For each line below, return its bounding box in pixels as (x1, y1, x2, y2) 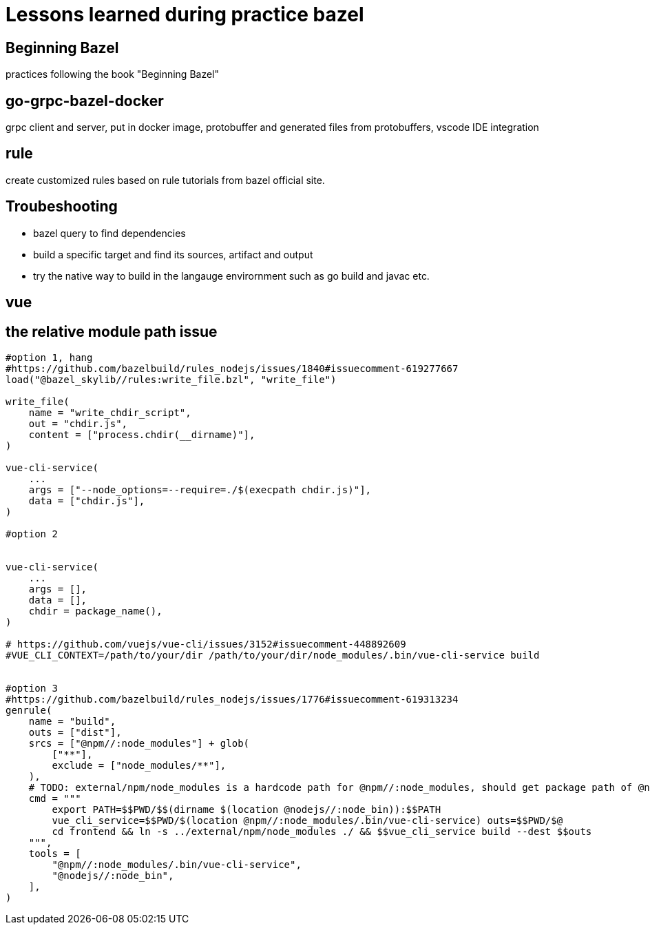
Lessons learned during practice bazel (6, 3, 364, 26)
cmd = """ (28, 792, 81, 804)
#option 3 (6, 682, 58, 694)
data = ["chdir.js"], (28, 495, 145, 506)
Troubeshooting (6, 198, 118, 216)
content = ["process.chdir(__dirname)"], (28, 428, 255, 440)
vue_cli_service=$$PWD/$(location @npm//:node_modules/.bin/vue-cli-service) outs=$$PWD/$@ (52, 814, 563, 826)
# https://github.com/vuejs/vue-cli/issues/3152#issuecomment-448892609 (6, 638, 406, 650)
